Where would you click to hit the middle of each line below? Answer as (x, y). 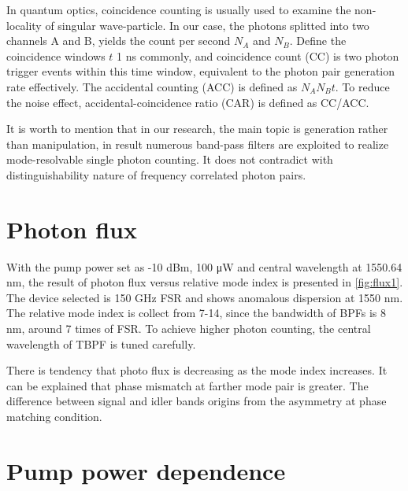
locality (24, 25)
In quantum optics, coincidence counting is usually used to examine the (179, 9)
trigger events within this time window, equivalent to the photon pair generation (201, 71)
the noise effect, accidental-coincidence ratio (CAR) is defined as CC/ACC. (188, 102)
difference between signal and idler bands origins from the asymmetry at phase (197, 401)
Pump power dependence (146, 470)
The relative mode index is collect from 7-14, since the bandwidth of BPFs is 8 (196, 313)
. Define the (318, 41)
